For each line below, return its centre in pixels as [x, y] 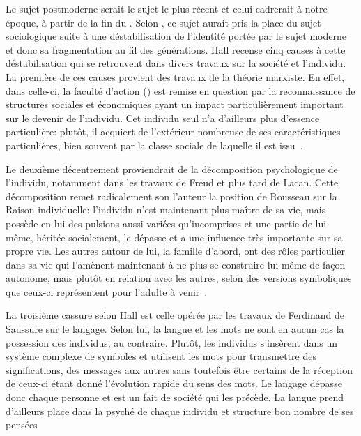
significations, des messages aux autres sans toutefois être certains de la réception [179, 369]
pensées [22, 424]
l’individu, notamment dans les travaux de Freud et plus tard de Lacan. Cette [172, 182]
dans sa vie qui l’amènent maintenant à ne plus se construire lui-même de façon [176, 264]
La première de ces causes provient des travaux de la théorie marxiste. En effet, [175, 76]
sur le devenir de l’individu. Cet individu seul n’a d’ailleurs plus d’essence [163, 118]
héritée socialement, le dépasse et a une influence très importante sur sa [190, 237]
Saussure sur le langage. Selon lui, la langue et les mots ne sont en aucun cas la [175, 329]
